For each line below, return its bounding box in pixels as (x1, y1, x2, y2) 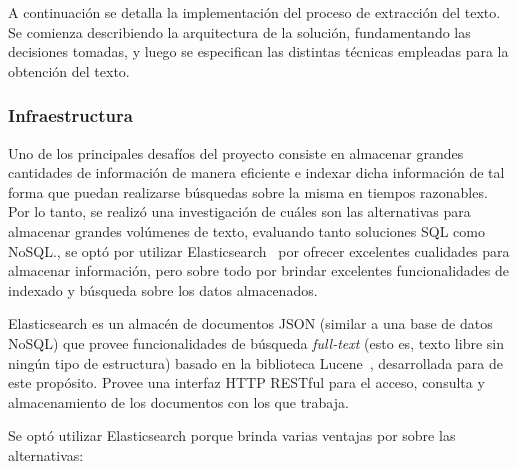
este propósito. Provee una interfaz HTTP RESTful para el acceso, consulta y (8, 372, 485, 393)
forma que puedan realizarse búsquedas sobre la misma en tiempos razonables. (8, 181, 488, 202)
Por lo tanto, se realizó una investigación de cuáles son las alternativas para (8, 201, 471, 222)
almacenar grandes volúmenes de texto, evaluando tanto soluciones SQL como (8, 220, 485, 241)
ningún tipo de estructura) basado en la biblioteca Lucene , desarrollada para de (8, 352, 503, 373)
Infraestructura (8, 103, 133, 128)
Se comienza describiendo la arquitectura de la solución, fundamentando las (8, 21, 471, 42)
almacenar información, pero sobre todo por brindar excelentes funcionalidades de (8, 260, 510, 281)
